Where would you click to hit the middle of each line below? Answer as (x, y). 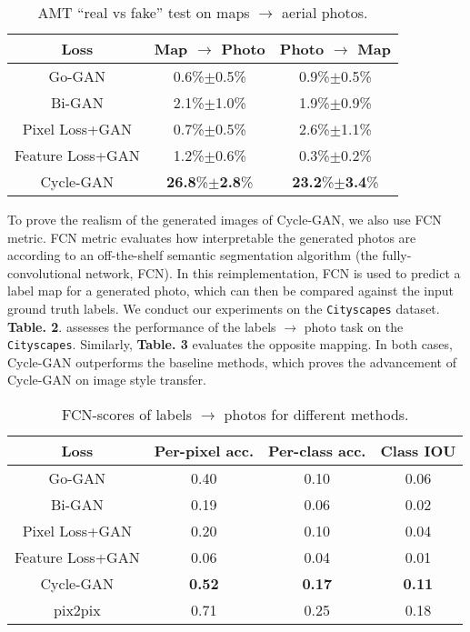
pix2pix (77, 610)
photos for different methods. (316, 415)
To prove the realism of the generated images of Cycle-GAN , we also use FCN (225, 219)
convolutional (45, 272)
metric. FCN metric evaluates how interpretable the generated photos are (212, 237)
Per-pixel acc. (204, 451)
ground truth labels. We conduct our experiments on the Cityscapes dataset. (224, 308)
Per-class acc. (317, 451)
